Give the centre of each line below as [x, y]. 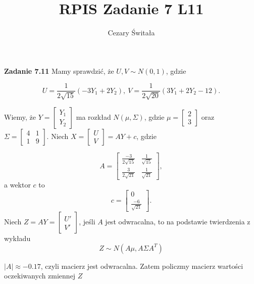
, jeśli [87, 222]
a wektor [17, 185]
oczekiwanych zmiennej [40, 276]
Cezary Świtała [131, 33]
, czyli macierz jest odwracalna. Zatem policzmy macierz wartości [142, 266]
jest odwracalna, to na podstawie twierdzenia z [178, 222]
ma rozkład [93, 116]
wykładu [17, 238]
